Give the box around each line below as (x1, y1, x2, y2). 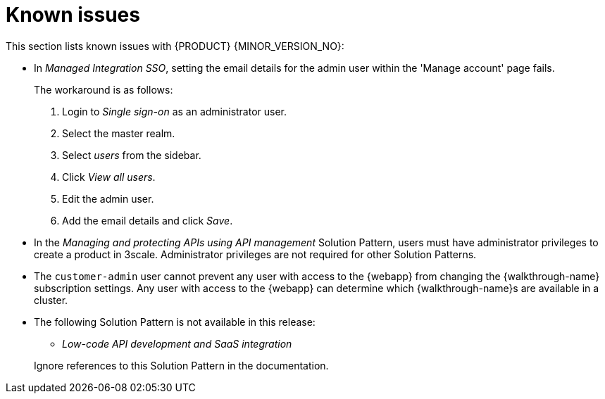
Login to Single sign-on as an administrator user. (62, 105, 287, 118)
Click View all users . (62, 170, 156, 183)
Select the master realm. (62, 127, 175, 139)
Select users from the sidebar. (62, 148, 201, 161)
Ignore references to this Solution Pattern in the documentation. (34, 359, 329, 372)
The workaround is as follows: (34, 83, 173, 96)
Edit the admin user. (62, 192, 154, 205)
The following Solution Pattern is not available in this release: (34, 315, 316, 328)
